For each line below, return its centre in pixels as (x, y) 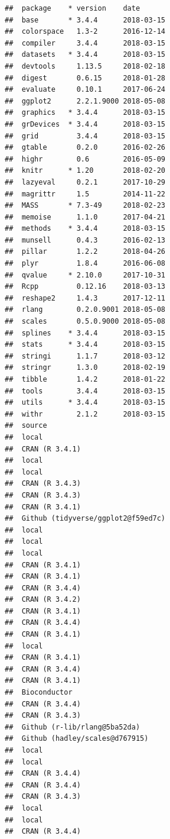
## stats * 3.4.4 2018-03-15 (85, 345)
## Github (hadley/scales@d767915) (77, 739)
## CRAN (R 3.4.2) (43, 600)
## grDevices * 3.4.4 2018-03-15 (85, 124)
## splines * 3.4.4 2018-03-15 (85, 333)
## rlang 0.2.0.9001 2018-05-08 (85, 310)
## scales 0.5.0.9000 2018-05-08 (85, 322)
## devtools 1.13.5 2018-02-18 (85, 66)
